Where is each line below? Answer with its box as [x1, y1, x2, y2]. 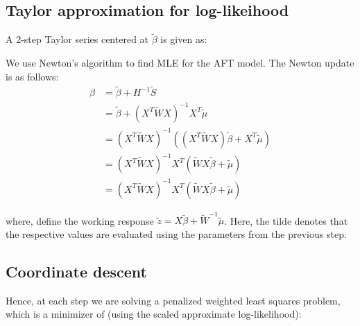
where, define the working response [6, 213, 154, 228]
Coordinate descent [6, 260, 147, 282]
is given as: [160, 32, 207, 46]
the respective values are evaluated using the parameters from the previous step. [6, 226, 347, 241]
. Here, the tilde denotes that [224, 213, 348, 228]
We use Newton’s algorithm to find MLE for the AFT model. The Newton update [6, 55, 354, 70]
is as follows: [6, 69, 59, 83]
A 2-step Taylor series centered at [6, 32, 149, 46]
